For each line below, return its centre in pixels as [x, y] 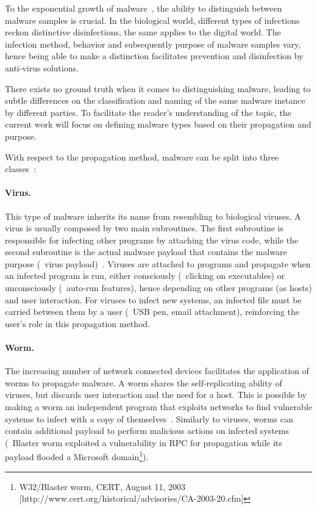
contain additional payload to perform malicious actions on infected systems [147, 431]
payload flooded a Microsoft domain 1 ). [77, 456]
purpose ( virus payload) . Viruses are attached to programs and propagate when [158, 263]
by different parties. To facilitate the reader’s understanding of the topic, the [148, 112]
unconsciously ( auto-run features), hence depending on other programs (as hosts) [158, 288]
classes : [20, 169]
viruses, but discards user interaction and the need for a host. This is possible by [156, 395]
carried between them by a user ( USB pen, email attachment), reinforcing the [152, 312]
